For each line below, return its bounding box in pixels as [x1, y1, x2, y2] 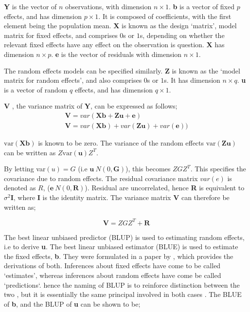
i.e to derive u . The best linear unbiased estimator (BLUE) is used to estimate [4, 241, 238, 252]
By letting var [4, 164, 46, 174]
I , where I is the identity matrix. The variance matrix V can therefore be [10, 192, 230, 202]
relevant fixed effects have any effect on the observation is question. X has [4, 39, 225, 50]
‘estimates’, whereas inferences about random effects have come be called [4, 270, 221, 280]
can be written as [4, 147, 56, 157]
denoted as [4, 183, 36, 193]
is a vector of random [4, 84, 68, 94]
